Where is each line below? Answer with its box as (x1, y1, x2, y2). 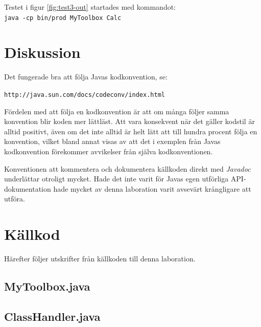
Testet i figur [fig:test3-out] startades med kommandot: (4, 2, 176, 12)
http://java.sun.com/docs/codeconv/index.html (4, 91, 165, 98)
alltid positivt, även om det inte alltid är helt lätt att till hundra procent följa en (4, 126, 257, 136)
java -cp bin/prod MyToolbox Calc (4, 14, 122, 22)
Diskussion (4, 42, 81, 63)
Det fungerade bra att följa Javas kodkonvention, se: (4, 71, 168, 82)
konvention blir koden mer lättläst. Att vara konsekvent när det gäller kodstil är (4, 116, 255, 127)
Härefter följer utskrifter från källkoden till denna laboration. (4, 253, 196, 264)
